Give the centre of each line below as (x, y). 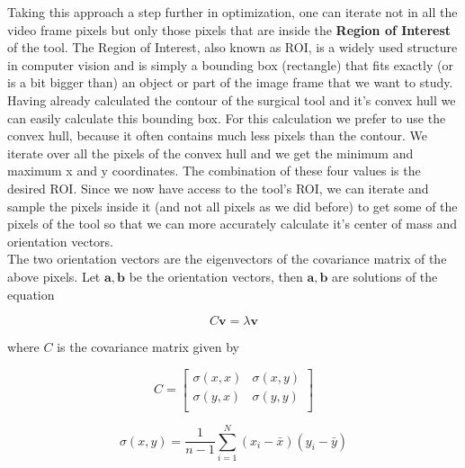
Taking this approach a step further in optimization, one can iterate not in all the (232, 12)
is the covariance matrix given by (148, 347)
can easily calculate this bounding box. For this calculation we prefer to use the (227, 117)
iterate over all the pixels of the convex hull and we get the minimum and (210, 153)
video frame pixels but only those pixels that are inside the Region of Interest (229, 29)
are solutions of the (385, 276)
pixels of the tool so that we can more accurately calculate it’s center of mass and (232, 224)
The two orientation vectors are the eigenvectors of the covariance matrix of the (227, 259)
